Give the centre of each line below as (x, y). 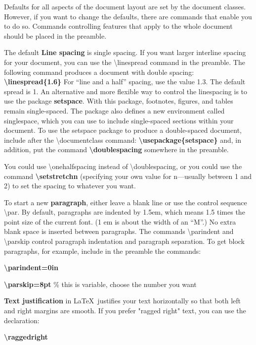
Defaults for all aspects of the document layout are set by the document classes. (125, 6)
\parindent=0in (31, 267)
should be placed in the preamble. (55, 35)
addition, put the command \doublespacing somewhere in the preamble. (116, 149)
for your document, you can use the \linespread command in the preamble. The (125, 62)
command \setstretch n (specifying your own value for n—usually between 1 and (128, 176)
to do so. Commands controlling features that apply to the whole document (118, 26)
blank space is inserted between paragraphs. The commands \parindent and (119, 231)
